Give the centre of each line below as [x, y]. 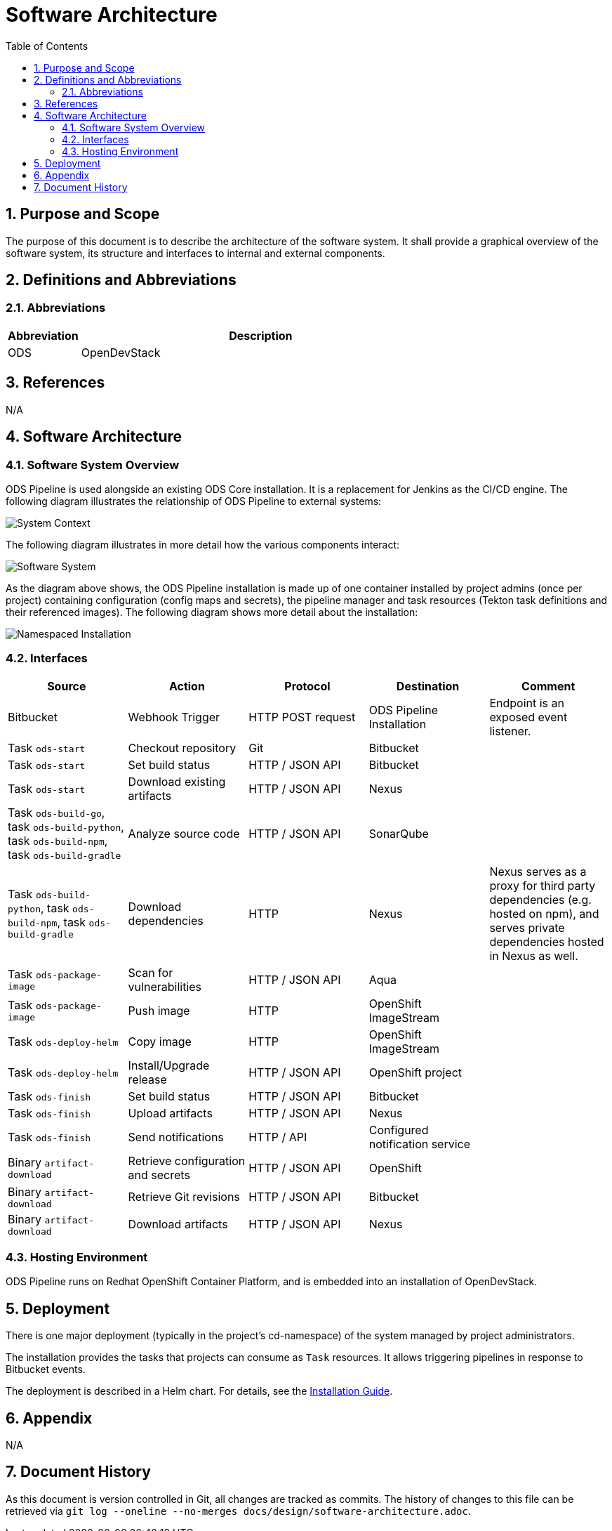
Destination [428, 686]
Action [187, 686]
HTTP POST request [302, 717]
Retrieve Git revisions [184, 1197]
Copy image [160, 1041]
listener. [510, 731]
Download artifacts [178, 1224]
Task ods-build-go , [56, 812]
